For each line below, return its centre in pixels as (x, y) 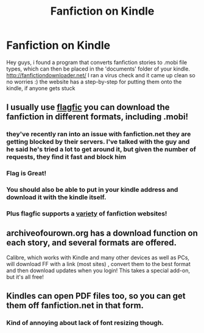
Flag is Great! (26, 174)
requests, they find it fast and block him (66, 157)
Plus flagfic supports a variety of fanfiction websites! (87, 214)
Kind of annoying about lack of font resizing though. (85, 323)
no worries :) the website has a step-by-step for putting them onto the (94, 82)
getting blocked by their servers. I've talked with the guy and (98, 142)
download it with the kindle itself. (56, 197)
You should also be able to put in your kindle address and (92, 190)
